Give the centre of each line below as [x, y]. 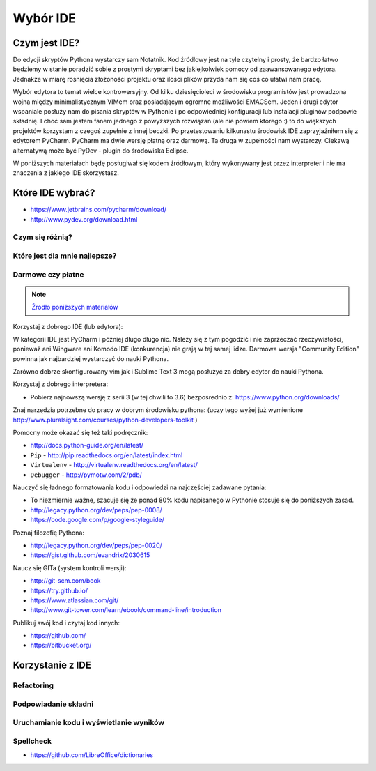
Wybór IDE [44, 18]
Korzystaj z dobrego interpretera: [60, 384]
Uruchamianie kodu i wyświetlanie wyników [89, 723]
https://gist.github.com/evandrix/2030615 [90, 555]
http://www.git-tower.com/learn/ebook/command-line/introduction [126, 610]
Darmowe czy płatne [48, 274]
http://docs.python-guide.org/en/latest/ [87, 445]
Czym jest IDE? [46, 43]
